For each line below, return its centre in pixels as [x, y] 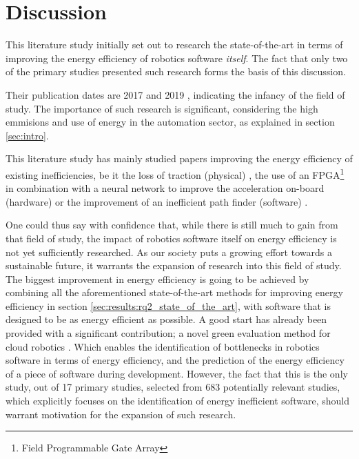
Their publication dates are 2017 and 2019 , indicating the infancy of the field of [175, 94]
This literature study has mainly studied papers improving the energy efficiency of [179, 158]
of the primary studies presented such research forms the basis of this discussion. [176, 71]
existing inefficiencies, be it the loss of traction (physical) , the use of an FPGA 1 [175, 173]
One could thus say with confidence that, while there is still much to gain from [172, 225]
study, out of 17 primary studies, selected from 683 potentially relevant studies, [173, 387]
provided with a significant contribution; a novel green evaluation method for [168, 333]
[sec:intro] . [27, 135]
